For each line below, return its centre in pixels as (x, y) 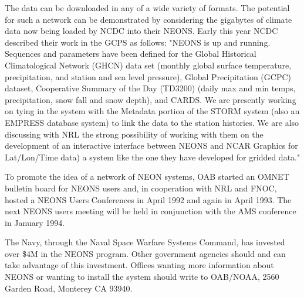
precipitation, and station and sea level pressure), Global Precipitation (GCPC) (148, 76)
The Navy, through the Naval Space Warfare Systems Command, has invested (145, 242)
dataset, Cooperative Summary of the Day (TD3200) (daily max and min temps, (150, 88)
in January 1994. (35, 222)
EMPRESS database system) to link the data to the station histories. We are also (152, 122)
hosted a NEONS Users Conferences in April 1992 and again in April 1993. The (148, 199)
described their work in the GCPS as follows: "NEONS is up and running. (138, 42)
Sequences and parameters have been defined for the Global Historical (131, 54)
